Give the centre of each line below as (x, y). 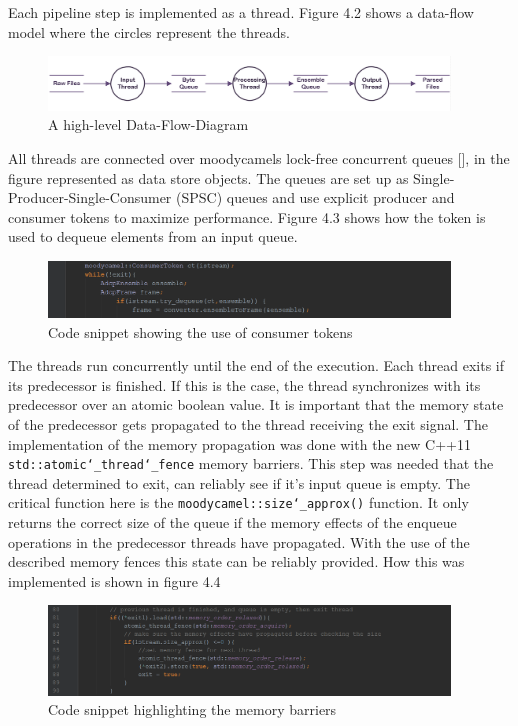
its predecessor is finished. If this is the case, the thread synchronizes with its (244, 384)
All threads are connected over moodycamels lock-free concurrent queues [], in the (259, 158)
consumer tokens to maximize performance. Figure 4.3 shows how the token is (247, 216)
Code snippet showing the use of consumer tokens (200, 331)
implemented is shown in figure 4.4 (114, 580)
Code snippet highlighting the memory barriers (192, 709)
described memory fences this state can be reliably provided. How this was (236, 561)
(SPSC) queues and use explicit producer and (315, 197)
